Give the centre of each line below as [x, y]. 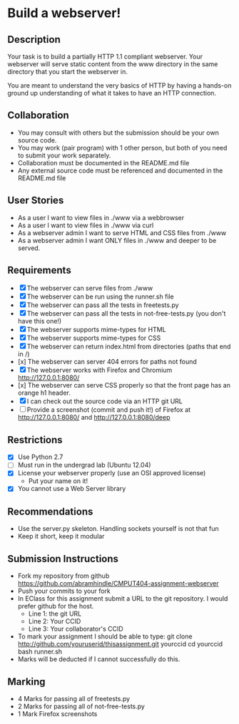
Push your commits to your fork [64, 591]
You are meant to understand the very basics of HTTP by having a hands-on [119, 86]
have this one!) [40, 321]
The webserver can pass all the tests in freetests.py [103, 305]
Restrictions [35, 440]
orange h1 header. [44, 393]
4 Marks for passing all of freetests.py [74, 698]
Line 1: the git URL [55, 614]
